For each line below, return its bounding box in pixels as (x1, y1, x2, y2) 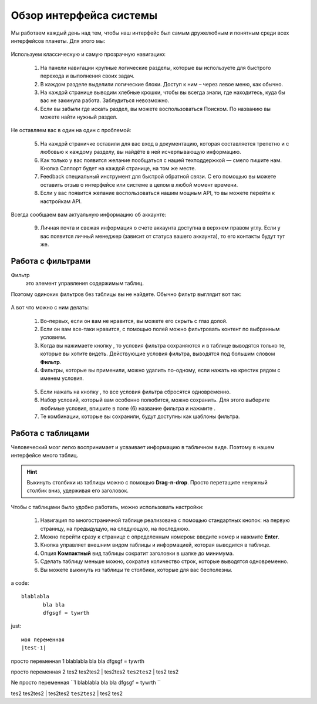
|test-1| (21, 645, 46, 651)
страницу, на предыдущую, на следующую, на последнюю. (40, 525, 190, 532)
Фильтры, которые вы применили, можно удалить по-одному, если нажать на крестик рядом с (40, 366, 281, 373)
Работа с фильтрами (11, 256, 91, 266)
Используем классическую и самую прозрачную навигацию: (11, 50, 166, 58)
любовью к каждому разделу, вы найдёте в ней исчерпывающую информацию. (40, 149, 241, 156)
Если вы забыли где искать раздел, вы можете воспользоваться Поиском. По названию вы (40, 105, 271, 112)
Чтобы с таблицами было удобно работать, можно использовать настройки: (11, 503, 204, 510)
